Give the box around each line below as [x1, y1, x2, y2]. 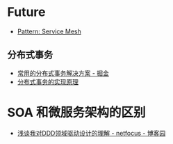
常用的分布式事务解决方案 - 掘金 [17, 69, 110, 77]
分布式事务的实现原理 [17, 77, 79, 86]
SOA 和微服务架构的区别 [7, 104, 146, 120]
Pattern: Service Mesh [17, 27, 81, 35]
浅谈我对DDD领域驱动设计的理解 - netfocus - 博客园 [17, 129, 166, 137]
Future [7, 4, 47, 20]
